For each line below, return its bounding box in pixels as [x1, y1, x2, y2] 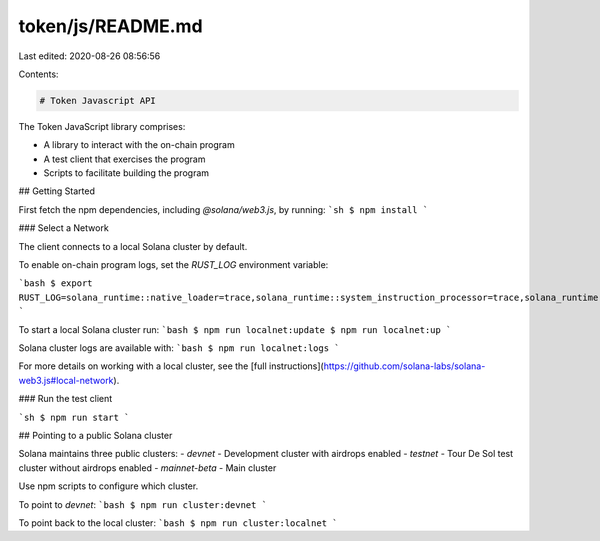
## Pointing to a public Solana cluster [18, 429, 173, 441]
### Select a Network [18, 222, 109, 234]
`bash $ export [18, 278, 94, 289]
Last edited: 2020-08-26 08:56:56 [18, 50, 161, 62]
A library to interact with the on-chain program [43, 139, 235, 151]
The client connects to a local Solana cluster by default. [18, 240, 248, 252]
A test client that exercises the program [43, 153, 206, 165]
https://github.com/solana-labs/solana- [323, 360, 486, 372]
